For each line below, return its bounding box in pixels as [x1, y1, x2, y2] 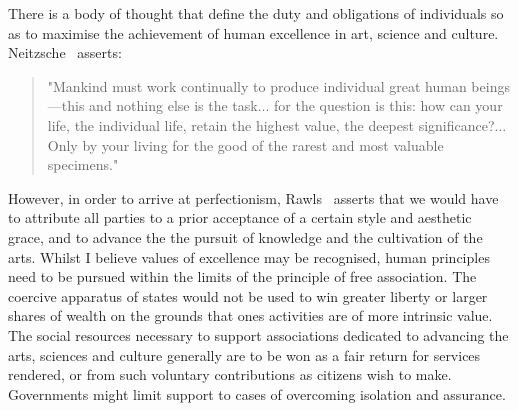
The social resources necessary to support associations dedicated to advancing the [8, 324, 509, 345]
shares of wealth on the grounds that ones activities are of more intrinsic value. [8, 305, 493, 326]
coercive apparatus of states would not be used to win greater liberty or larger [8, 285, 488, 306]
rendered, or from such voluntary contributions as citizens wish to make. [8, 364, 452, 385]
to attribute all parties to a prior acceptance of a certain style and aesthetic [8, 207, 472, 228]
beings [471, 75, 510, 96]
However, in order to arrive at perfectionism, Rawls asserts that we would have [8, 187, 499, 208]
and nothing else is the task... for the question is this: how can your [89, 95, 503, 116]
